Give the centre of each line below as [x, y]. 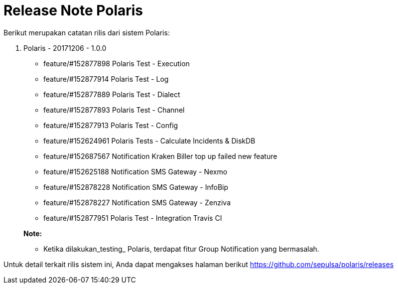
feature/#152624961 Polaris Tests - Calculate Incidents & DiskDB [149, 141]
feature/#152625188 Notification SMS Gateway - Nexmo [135, 171]
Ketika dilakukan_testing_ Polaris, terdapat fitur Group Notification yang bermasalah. [181, 249]
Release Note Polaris [73, 10]
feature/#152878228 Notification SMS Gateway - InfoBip [136, 187]
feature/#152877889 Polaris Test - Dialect [112, 94]
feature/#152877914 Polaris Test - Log [106, 79]
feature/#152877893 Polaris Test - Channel [114, 110]
